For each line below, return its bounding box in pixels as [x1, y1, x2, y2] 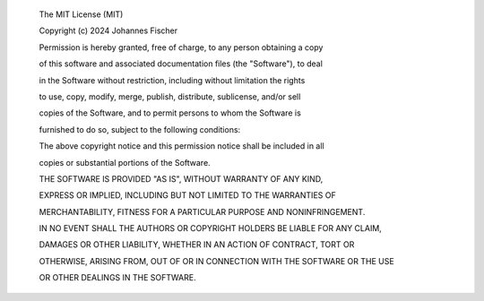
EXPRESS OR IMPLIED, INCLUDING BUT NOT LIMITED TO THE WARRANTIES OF [39, 190, 336, 201]
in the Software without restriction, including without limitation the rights [39, 74, 306, 85]
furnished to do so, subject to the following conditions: [39, 124, 241, 134]
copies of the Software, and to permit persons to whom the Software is [39, 107, 302, 118]
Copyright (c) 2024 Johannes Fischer [39, 25, 178, 36]
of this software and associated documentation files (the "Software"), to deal [39, 58, 323, 69]
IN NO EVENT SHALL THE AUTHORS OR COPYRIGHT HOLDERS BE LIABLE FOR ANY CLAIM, [39, 223, 383, 234]
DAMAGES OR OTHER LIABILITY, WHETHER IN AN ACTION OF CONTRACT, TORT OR [39, 239, 355, 250]
